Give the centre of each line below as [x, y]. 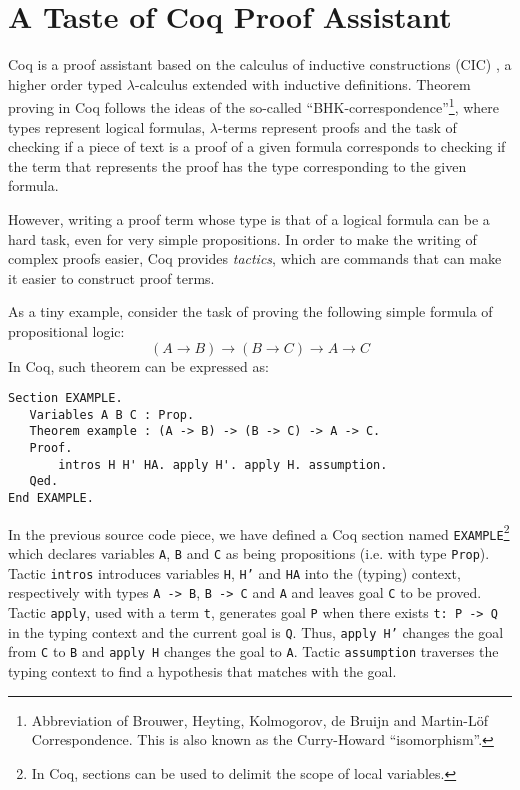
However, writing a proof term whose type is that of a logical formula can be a [249, 218]
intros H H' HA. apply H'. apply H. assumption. [223, 464]
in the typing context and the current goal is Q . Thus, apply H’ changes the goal [256, 631]
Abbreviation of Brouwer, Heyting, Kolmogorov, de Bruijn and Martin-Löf [260, 719]
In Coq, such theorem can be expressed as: [138, 365]
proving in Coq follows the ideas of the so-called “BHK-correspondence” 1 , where [254, 105]
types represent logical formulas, [107, 126]
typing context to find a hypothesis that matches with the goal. [202, 670]
